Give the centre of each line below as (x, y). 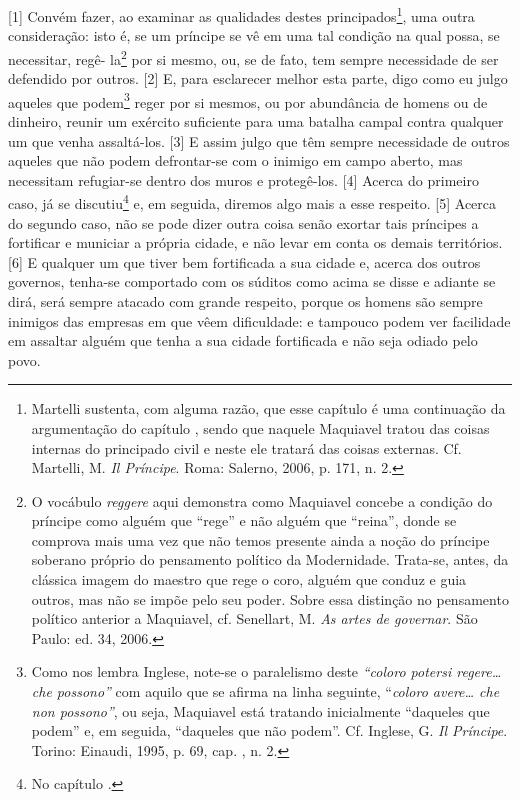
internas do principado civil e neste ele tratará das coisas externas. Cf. (246, 447)
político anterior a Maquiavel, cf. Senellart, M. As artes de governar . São (254, 618)
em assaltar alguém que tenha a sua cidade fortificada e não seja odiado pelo (243, 340)
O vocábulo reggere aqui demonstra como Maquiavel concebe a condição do (262, 500)
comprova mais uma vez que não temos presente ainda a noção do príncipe (260, 539)
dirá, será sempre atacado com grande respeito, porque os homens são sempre (245, 300)
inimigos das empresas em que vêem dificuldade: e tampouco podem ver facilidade (259, 320)
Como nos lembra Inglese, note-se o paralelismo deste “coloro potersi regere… (266, 671)
